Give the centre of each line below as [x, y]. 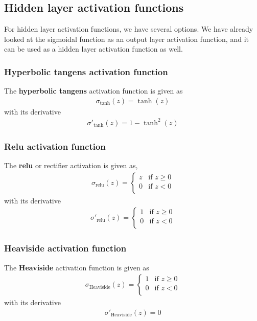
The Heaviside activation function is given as [77, 267]
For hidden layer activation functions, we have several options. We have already [129, 29]
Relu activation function [55, 146]
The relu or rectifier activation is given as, [71, 165]
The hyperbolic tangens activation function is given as [94, 91]
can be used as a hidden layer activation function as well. [94, 49]
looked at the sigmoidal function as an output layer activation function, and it [126, 39]
